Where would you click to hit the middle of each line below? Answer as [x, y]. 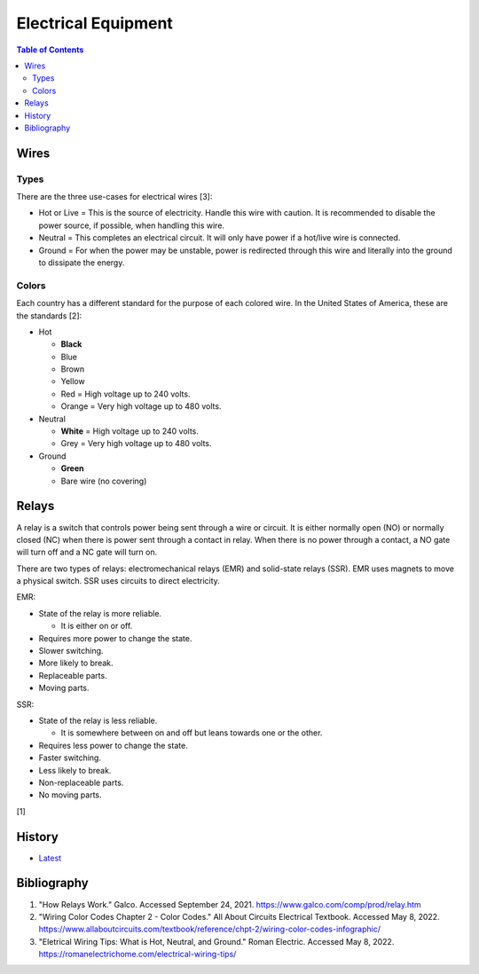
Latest [50, 858]
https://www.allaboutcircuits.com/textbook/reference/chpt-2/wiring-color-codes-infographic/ [210, 929]
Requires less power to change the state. [113, 745]
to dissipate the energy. [82, 263]
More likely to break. [76, 663]
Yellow [73, 381]
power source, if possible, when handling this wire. [132, 225]
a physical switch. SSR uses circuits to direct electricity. [118, 581]
